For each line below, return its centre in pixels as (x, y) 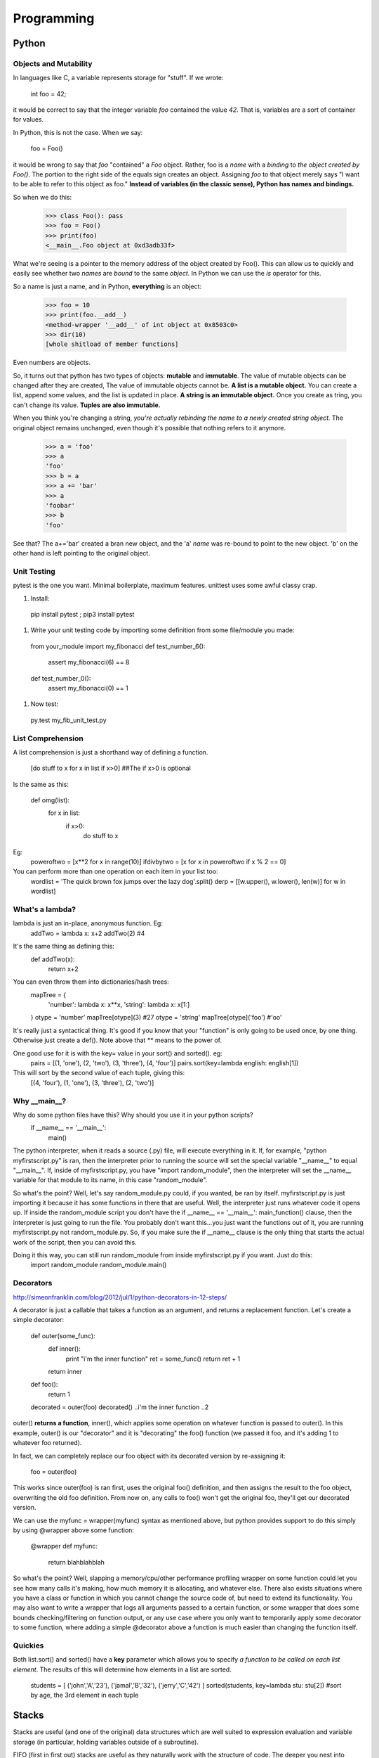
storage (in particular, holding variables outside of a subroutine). (106, 1742)
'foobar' (60, 505)
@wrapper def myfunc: (64, 1546)
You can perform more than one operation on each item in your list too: (115, 871)
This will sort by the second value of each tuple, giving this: (99, 1073)
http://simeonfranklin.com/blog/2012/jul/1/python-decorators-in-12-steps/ (120, 1297)
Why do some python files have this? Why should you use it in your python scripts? (133, 1115)
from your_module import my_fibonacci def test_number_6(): (118, 646)
